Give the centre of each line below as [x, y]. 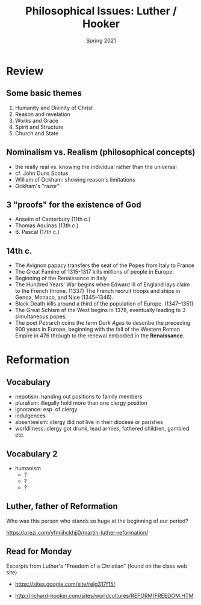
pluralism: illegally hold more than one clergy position [81, 403]
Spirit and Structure [39, 127]
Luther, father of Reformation [62, 506]
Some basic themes [44, 94]
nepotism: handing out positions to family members [79, 397]
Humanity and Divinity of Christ [54, 108]
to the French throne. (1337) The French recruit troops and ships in [97, 291]
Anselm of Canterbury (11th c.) [53, 219]
